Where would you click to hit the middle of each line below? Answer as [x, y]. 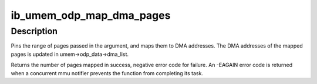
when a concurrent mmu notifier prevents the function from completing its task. [107, 73]
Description [34, 31]
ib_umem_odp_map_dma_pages [91, 15]
